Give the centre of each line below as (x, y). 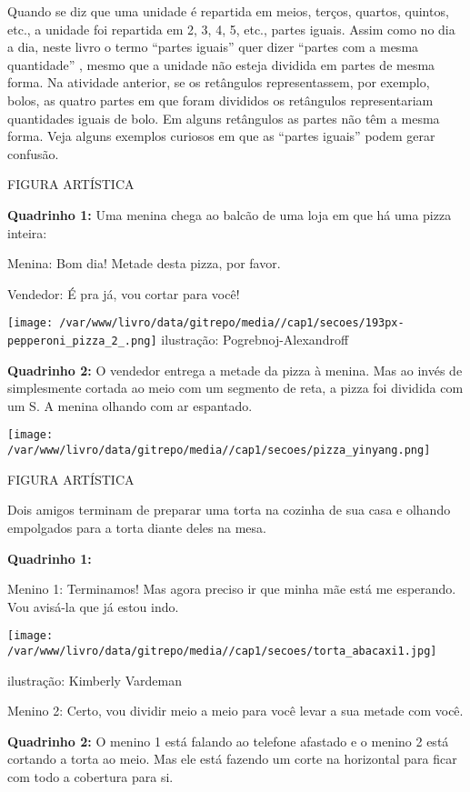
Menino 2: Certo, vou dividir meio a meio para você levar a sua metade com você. (235, 711)
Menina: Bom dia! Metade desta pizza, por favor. (144, 263)
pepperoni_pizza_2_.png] (82, 341)
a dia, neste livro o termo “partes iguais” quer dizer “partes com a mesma (213, 47)
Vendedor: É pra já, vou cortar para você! (124, 293)
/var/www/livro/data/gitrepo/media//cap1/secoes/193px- (232, 323)
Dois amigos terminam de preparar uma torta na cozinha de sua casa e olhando (229, 510)
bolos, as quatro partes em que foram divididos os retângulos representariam (220, 100)
